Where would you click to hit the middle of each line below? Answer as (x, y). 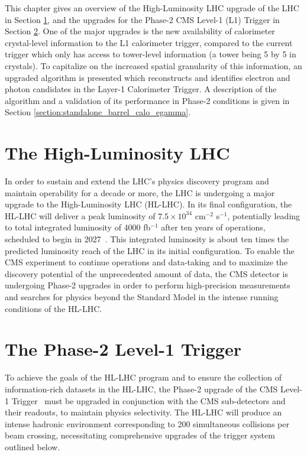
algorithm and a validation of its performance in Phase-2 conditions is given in (147, 100)
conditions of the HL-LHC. (54, 308)
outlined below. (33, 446)
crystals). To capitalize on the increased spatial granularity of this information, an (153, 65)
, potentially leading (264, 215)
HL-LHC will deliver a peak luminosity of (80, 215)
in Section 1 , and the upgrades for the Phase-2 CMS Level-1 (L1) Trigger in (142, 19)
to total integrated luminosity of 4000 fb (78, 227)
